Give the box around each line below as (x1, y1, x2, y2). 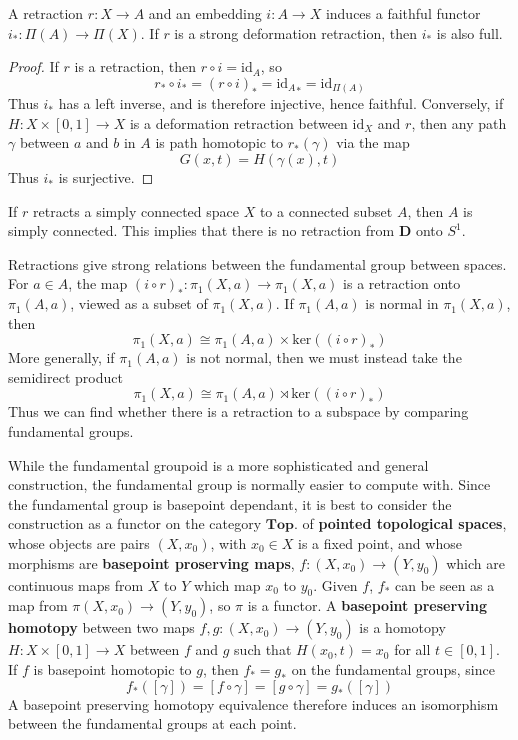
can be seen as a (394, 574, 495, 595)
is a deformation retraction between (129, 112, 348, 133)
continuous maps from (8, 574, 144, 595)
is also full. (436, 22, 503, 43)
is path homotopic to (155, 132, 284, 153)
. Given (313, 574, 358, 595)
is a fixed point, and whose (298, 532, 462, 553)
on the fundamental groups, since (291, 658, 495, 679)
